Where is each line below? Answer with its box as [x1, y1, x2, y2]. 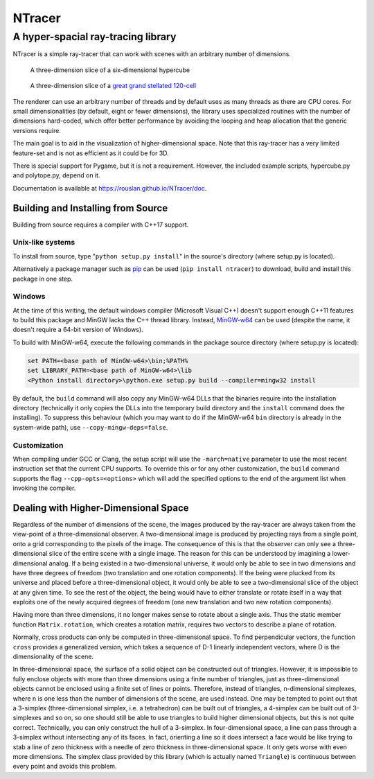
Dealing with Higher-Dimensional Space [12, 502, 190, 514]
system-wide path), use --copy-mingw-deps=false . [12, 423, 168, 431]
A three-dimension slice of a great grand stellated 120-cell [30, 82, 197, 90]
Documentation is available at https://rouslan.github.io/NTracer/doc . [12, 184, 207, 192]
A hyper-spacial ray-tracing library [12, 30, 177, 43]
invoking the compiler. [12, 484, 76, 492]
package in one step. [12, 274, 73, 283]
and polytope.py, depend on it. [12, 171, 100, 180]
